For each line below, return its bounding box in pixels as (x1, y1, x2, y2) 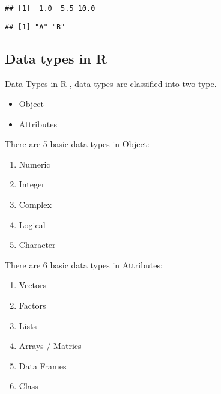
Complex (19, 198, 52, 211)
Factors (19, 299, 46, 312)
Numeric (19, 157, 50, 170)
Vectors (19, 279, 47, 291)
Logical (19, 218, 46, 231)
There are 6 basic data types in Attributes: (5, 258, 163, 271)
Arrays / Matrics (19, 339, 82, 352)
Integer (19, 178, 45, 190)
